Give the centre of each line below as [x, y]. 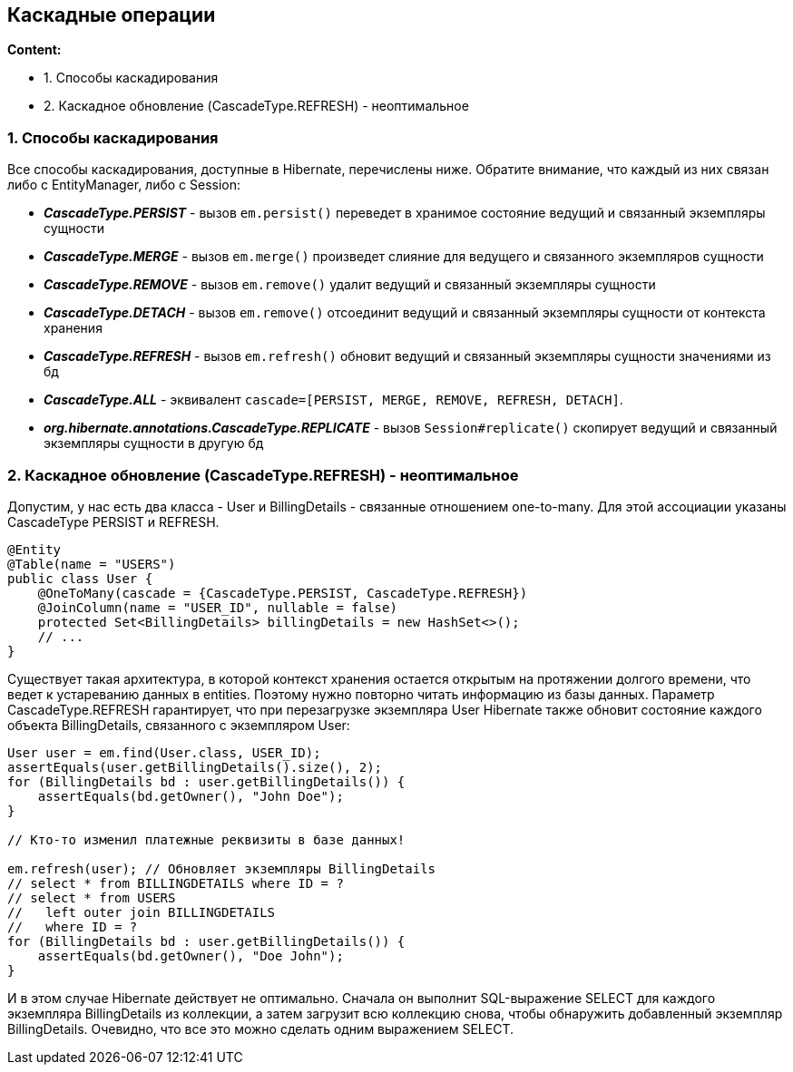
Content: [34, 50]
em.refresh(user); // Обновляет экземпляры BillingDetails [222, 868]
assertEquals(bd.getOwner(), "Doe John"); [191, 955]
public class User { [80, 578]
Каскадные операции [112, 15]
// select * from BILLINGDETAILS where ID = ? [176, 883]
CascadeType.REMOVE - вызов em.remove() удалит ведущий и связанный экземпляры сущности [350, 285]
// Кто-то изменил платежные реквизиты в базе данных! [206, 839]
